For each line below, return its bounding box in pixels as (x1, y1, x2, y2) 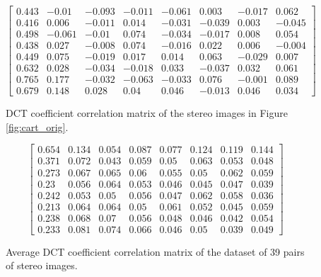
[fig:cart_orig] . (6, 119, 69, 134)
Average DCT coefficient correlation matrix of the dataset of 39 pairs (6, 244, 305, 259)
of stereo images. (6, 258, 78, 273)
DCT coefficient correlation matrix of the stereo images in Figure (6, 106, 288, 120)
